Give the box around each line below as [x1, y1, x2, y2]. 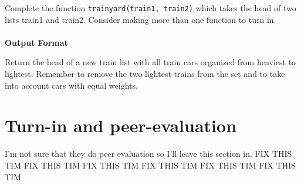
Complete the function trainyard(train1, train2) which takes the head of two [5, 2, 296, 14]
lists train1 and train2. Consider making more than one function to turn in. [5, 13, 276, 25]
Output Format [5, 36, 68, 48]
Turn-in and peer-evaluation [5, 113, 237, 137]
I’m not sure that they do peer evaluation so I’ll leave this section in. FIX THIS [5, 147, 292, 160]
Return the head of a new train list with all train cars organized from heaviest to [5, 56, 296, 68]
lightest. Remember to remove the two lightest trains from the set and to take [5, 68, 285, 80]
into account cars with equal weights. [5, 79, 138, 91]
